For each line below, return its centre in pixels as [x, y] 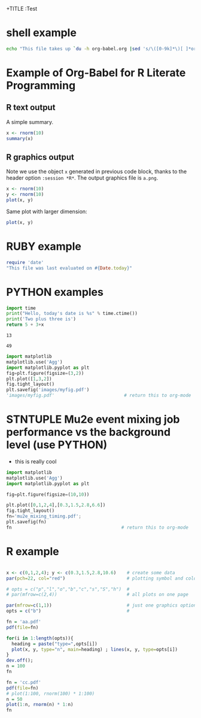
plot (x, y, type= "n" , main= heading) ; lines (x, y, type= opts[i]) [95, 649]
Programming [41, 86]
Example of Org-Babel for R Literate [96, 73]
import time [21, 308]
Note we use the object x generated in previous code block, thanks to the [97, 172]
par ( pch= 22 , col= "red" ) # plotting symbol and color [103, 578]
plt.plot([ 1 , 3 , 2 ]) [29, 379]
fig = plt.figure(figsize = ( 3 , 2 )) [45, 373]
